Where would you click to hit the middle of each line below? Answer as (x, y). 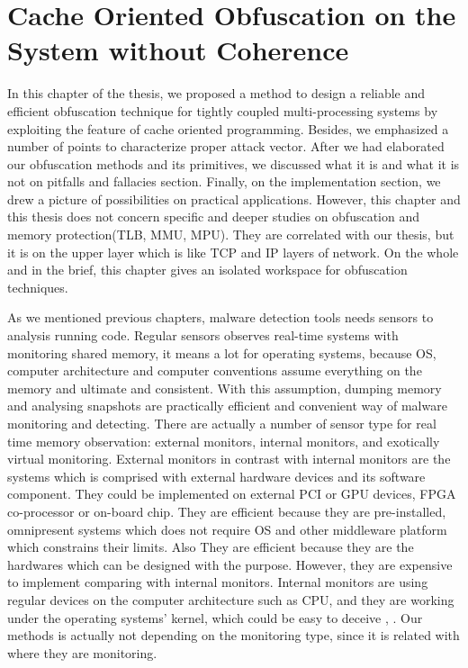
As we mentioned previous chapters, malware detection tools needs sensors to (220, 317)
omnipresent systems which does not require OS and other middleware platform (227, 529)
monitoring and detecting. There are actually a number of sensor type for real (222, 423)
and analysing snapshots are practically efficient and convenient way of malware (227, 406)
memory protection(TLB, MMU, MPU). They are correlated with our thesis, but (231, 235)
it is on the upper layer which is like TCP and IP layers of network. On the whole (233, 252)
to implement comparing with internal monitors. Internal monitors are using (218, 582)
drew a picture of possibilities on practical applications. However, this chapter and (234, 199)
